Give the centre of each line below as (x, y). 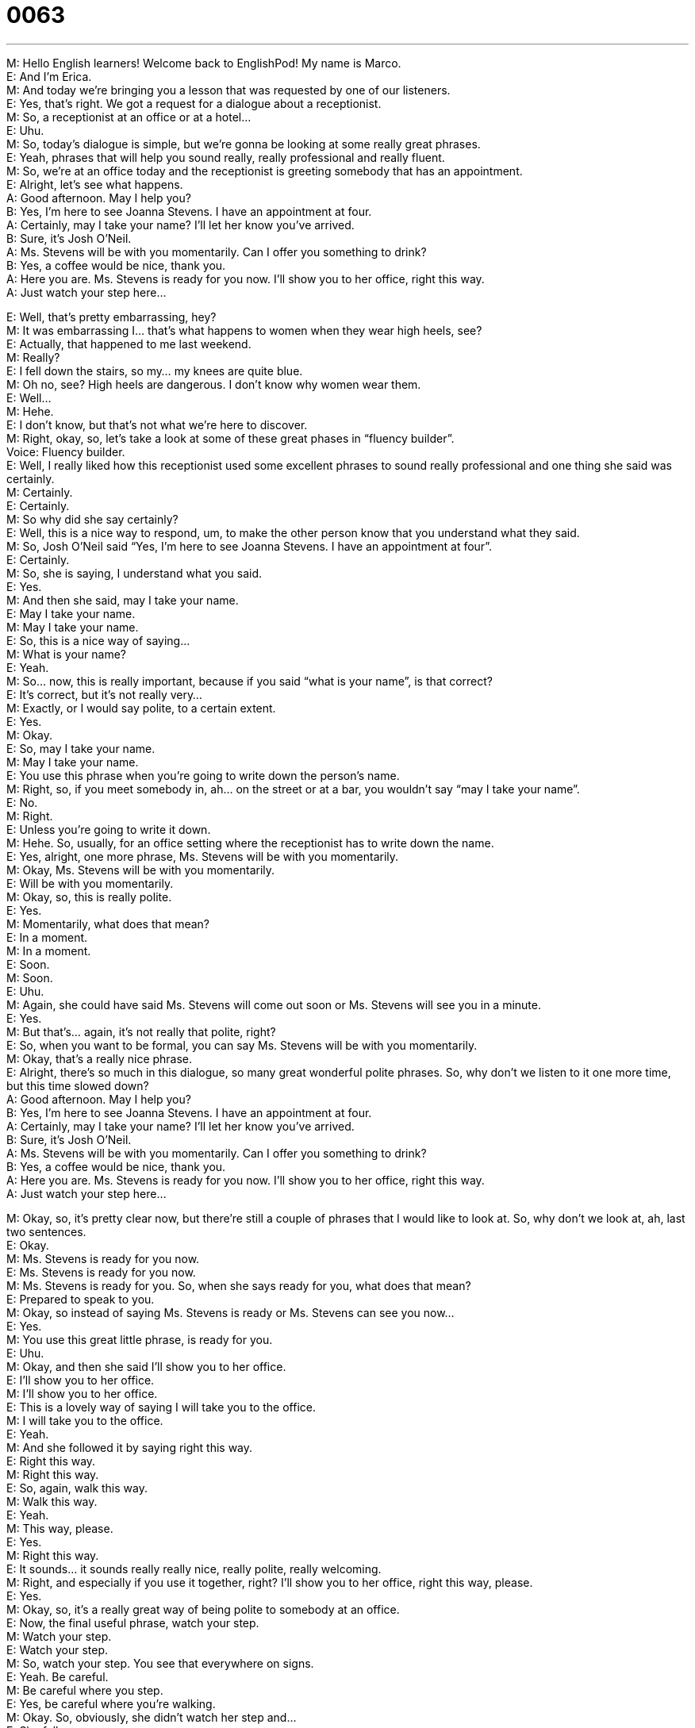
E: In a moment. (47, 937)
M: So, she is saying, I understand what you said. (134, 573)
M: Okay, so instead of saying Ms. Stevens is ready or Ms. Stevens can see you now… (230, 1312)
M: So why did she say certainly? (92, 519)
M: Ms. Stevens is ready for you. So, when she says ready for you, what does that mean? (239, 1285)
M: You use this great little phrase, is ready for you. (140, 1339)
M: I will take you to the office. (85, 1420)
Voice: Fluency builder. (66, 451)
